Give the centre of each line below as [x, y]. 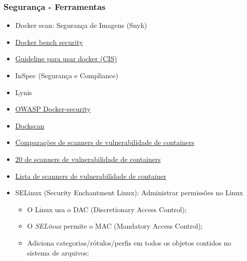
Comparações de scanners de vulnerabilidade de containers [105, 142]
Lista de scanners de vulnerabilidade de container [91, 176]
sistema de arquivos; [58, 252]
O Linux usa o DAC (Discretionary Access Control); [107, 209]
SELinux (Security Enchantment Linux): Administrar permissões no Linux [129, 193]
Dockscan [30, 125]
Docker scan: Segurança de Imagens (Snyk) [81, 25]
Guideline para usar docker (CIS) [66, 59]
